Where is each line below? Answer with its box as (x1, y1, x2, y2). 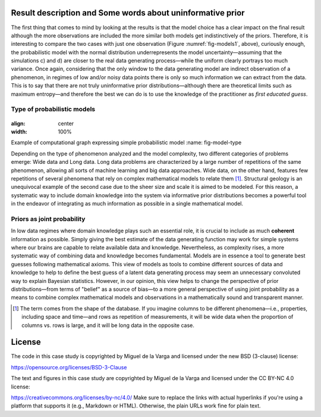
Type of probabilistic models (11, 105, 95, 113)
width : (11, 128, 28, 135)
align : (11, 120, 26, 127)
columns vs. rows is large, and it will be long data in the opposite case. (21, 322, 194, 329)
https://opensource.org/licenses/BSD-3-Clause (11, 363, 127, 371)
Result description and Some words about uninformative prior (11, 8, 245, 18)
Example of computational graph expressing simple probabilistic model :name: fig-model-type (11, 139, 242, 146)
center (58, 120, 74, 127)
